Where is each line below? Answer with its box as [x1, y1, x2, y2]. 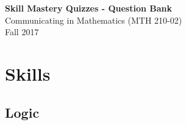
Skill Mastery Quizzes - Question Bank [5, 2, 173, 14]
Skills [5, 61, 51, 86]
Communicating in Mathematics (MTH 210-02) [5, 13, 182, 26]
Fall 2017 [5, 25, 39, 38]
